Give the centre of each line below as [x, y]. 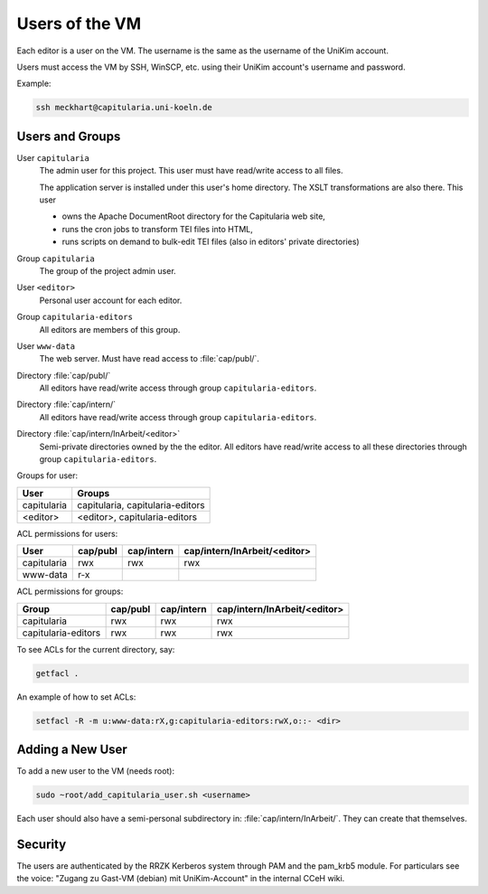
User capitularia [53, 157]
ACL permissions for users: [67, 533]
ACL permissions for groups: [70, 591]
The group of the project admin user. [108, 270]
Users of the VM [79, 24]
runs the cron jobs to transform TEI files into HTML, [157, 229]
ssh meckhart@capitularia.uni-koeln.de [124, 108]
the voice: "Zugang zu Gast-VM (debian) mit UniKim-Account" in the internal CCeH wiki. [181, 879]
